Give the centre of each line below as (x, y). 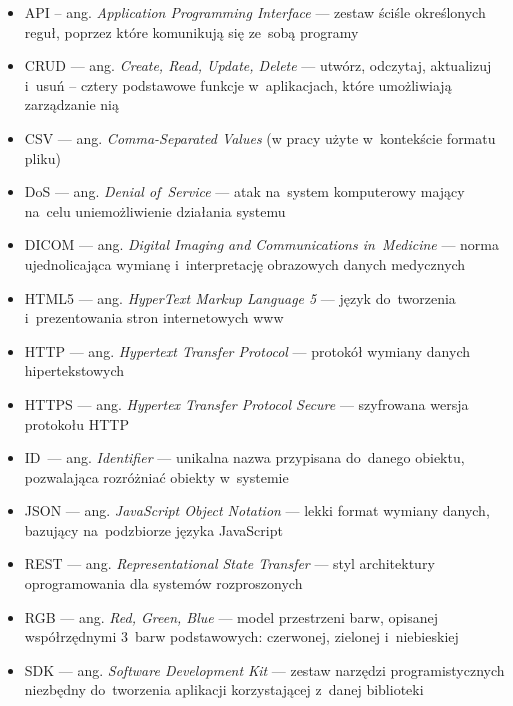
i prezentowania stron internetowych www (154, 317)
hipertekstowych (74, 370)
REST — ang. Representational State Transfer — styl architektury (229, 563)
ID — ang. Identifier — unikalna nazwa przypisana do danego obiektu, (244, 457)
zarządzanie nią (71, 104)
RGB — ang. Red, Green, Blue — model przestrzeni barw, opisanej (231, 616)
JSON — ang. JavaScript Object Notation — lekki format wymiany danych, (257, 510)
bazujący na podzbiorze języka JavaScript (153, 529)
